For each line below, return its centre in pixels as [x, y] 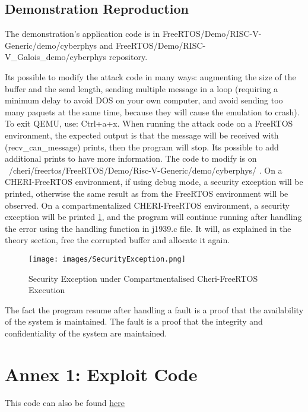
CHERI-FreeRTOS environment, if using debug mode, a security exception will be [154, 182]
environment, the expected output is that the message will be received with [142, 135]
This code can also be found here [65, 402]
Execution [47, 290]
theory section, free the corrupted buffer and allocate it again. [118, 240]
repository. [128, 57]
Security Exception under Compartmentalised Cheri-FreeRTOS [143, 278]
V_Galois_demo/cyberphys [56, 57]
